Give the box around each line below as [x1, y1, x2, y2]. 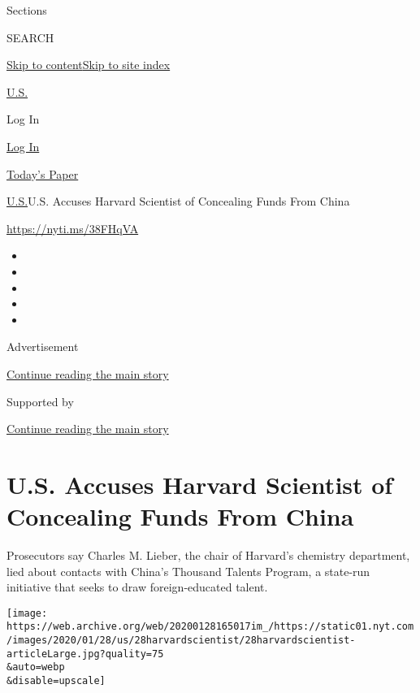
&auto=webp [6, 661, 65, 674]
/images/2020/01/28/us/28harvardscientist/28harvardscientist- [6, 635, 356, 647]
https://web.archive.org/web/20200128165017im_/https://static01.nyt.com [6, 621, 414, 633]
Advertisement [6, 338, 79, 355]
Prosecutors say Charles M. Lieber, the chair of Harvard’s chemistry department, [6, 547, 410, 563]
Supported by [6, 392, 74, 409]
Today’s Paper [6, 165, 79, 182]
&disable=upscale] [6, 675, 106, 687]
